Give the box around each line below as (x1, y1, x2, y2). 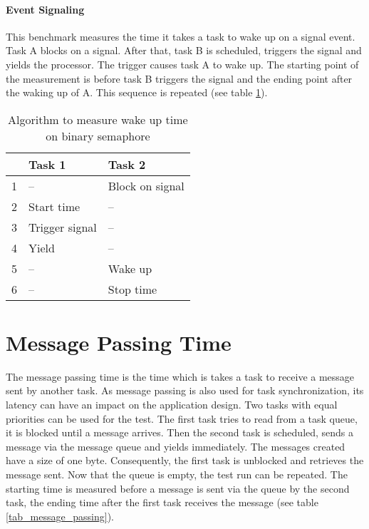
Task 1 (28, 155, 66, 173)
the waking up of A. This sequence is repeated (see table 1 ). (6, 85, 268, 100)
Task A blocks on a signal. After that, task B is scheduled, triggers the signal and (6, 43, 362, 58)
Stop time (108, 280, 157, 297)
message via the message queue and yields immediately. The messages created (6, 438, 345, 453)
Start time (28, 197, 80, 215)
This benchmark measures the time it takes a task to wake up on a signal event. (6, 29, 355, 43)
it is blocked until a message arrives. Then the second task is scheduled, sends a (6, 425, 354, 440)
